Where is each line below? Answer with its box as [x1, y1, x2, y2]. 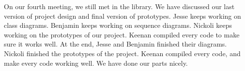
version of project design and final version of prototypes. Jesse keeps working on [4, 11, 241, 21]
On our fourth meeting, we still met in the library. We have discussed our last [4, 1, 235, 11]
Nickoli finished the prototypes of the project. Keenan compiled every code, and [4, 48, 241, 58]
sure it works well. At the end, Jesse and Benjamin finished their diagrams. [4, 39, 227, 49]
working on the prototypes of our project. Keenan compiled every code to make [4, 29, 240, 39]
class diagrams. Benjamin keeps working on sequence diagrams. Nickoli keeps [4, 20, 232, 30]
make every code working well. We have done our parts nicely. [4, 58, 188, 68]
